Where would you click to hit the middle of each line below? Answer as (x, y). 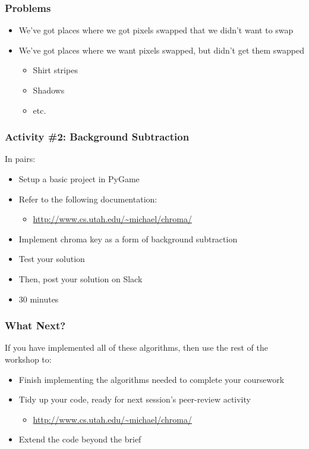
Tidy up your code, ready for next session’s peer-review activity (135, 399)
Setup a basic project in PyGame (79, 179)
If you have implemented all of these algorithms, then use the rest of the (136, 347)
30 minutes (39, 299)
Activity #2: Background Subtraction (97, 137)
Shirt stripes (55, 70)
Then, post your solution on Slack (81, 278)
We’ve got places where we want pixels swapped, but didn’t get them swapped (161, 50)
